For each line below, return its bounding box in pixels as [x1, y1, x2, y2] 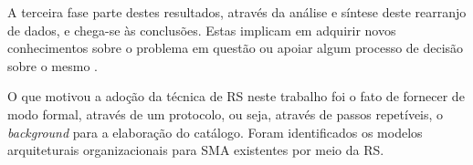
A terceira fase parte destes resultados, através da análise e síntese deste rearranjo [7, 3, 467, 21]
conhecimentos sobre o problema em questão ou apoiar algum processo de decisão [7, 38, 464, 57]
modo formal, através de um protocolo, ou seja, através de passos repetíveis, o [7, 104, 444, 123]
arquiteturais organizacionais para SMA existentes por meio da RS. [7, 140, 384, 160]
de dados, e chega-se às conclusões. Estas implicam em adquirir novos [7, 20, 396, 39]
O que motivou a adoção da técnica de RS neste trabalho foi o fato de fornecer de [7, 87, 465, 106]
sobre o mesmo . [7, 56, 98, 75]
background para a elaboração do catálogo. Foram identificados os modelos [7, 122, 423, 141]
